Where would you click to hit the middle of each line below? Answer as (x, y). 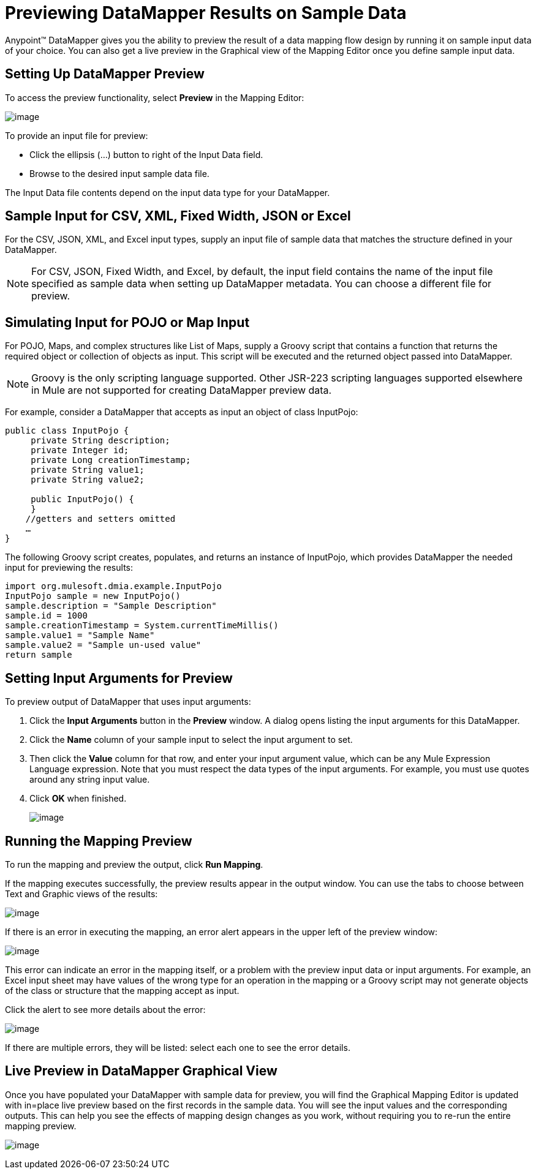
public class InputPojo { (67, 431)
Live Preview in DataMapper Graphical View (141, 1071)
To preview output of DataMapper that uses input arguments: (128, 702)
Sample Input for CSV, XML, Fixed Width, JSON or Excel (178, 216)
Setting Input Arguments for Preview (119, 678)
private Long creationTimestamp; (111, 460)
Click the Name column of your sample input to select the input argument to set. (191, 740)
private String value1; (88, 470)
